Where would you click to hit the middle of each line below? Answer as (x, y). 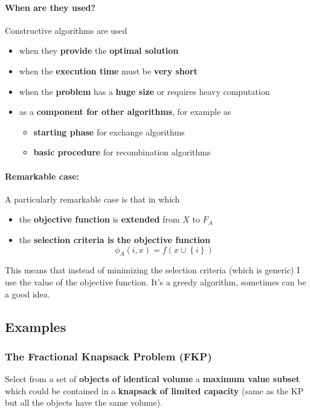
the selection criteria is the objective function (115, 239)
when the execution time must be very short (108, 70)
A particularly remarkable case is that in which (92, 199)
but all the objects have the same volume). (84, 402)
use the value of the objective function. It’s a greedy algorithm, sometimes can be (155, 281)
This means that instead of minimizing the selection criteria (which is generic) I (152, 270)
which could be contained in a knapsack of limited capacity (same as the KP (154, 390)
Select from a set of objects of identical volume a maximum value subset (152, 379)
